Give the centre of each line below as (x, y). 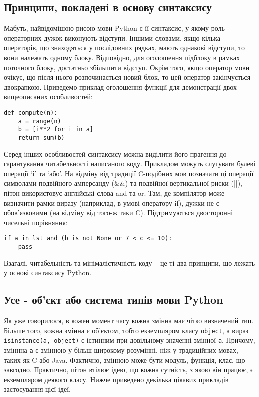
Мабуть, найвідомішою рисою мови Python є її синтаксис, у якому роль (114, 28)
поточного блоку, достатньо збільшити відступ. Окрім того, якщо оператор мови (127, 67)
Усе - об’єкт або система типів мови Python (114, 299)
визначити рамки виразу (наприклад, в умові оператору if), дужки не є (112, 202)
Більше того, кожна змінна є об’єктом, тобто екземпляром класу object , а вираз (126, 330)
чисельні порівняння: (36, 222)
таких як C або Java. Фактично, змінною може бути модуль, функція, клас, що (125, 359)
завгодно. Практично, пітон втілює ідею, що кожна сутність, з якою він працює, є (129, 369)
